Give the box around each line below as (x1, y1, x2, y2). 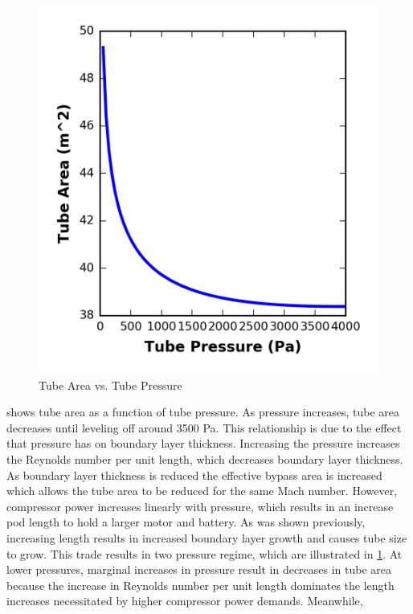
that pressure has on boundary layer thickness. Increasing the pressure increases (6, 435, 400, 452)
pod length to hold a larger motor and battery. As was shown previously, (6, 514, 366, 530)
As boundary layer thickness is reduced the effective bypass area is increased (6, 466, 382, 483)
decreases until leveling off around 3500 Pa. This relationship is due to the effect (6, 419, 402, 436)
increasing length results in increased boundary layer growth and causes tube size (6, 529, 407, 546)
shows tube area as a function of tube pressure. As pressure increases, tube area (6, 403, 400, 420)
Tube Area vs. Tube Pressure (39, 376, 182, 393)
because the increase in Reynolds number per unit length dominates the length (6, 576, 395, 593)
